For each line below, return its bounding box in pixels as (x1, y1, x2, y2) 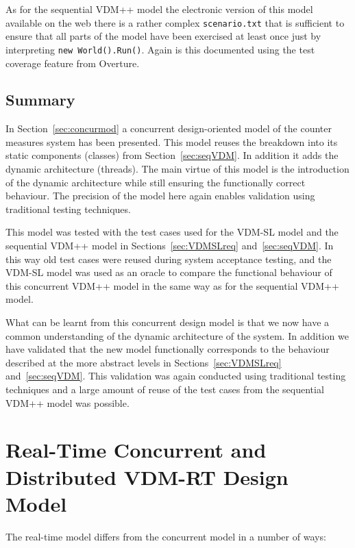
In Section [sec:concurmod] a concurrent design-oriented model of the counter (5, 121, 332, 136)
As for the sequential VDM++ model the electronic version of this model (5, 2, 313, 16)
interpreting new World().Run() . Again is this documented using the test (5, 42, 315, 56)
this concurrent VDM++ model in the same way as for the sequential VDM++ (5, 278, 339, 292)
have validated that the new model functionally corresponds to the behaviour (5, 342, 330, 356)
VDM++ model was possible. (5, 395, 130, 410)
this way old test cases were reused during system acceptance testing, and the (5, 251, 332, 266)
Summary (5, 89, 75, 110)
